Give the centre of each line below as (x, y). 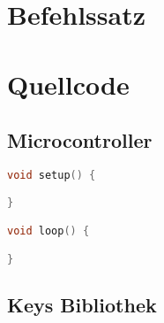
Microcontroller (80, 140)
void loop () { (48, 231)
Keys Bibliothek (82, 304)
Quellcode (68, 84)
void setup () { (52, 175)
